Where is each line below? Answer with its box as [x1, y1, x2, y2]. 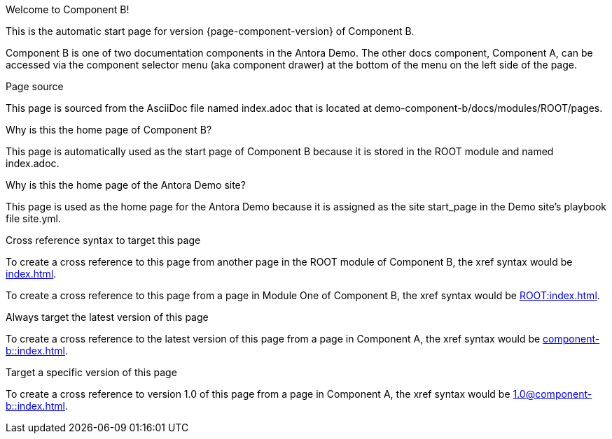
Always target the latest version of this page [6, 311, 209, 323]
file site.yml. [6, 213, 62, 224]
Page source [6, 80, 64, 92]
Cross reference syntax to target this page [6, 234, 201, 246]
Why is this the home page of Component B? [6, 124, 212, 136]
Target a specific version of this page [6, 366, 177, 378]
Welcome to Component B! [6, 3, 130, 15]
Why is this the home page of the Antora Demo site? [6, 179, 246, 191]
